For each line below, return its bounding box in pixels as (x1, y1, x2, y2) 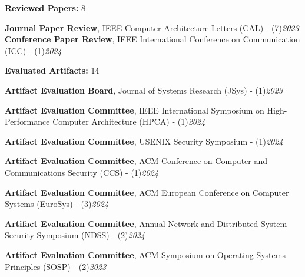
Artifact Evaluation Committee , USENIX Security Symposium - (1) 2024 (5, 135, 283, 147)
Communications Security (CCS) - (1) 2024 (5, 166, 158, 178)
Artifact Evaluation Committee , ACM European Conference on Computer (5, 186, 289, 198)
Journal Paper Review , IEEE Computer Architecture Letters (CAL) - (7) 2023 (5, 21, 299, 34)
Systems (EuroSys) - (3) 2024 (5, 198, 109, 210)
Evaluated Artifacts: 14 (5, 64, 100, 76)
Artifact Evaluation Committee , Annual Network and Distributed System (5, 217, 287, 229)
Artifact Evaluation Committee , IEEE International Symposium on (5, 104, 264, 116)
